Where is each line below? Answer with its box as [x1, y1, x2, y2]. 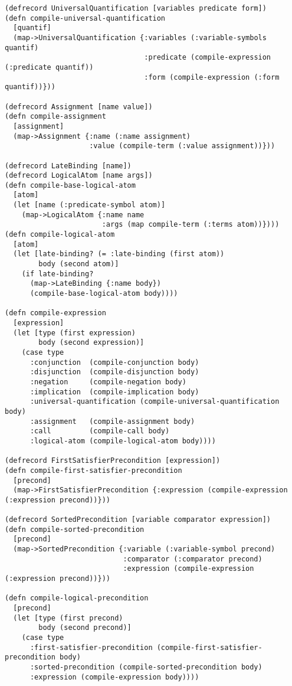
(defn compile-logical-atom [5, 230, 115, 239]
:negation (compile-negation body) [29, 377, 186, 386]
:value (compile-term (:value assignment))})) [89, 142, 275, 151]
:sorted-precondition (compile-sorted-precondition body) [29, 662, 263, 671]
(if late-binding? [21, 269, 94, 278]
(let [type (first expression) [13, 328, 136, 337]
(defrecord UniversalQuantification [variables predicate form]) [5, 4, 267, 12]
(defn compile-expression [5, 309, 106, 318]
